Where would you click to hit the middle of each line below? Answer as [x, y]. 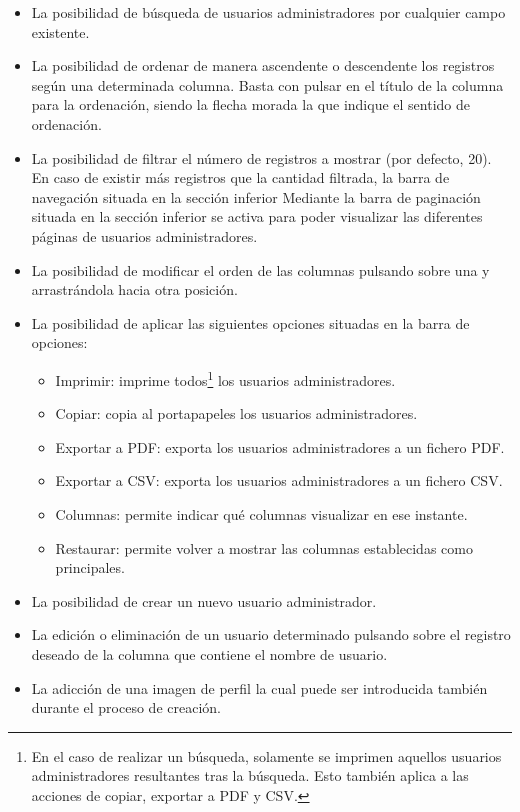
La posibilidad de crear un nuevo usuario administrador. [204, 600]
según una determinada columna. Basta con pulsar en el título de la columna [267, 84]
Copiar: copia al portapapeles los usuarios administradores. [236, 413]
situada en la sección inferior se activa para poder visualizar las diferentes [257, 216]
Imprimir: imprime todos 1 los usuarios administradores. [225, 378]
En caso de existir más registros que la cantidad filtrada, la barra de [240, 177]
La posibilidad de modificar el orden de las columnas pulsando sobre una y [260, 269]
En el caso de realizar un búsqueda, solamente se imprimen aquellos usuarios [266, 755]
